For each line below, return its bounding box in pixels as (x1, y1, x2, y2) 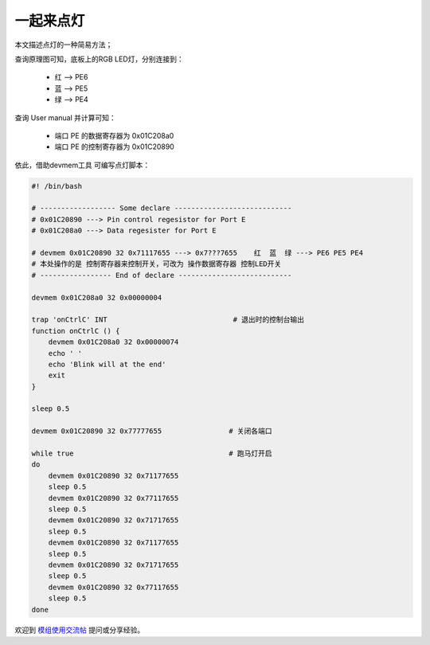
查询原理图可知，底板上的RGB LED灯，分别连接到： (14, 54, 184, 64)
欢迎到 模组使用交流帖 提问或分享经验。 (14, 625, 145, 635)
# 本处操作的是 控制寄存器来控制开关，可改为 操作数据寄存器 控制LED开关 (31, 260, 282, 268)
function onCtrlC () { (31, 326, 120, 335)
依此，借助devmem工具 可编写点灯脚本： (14, 160, 150, 170)
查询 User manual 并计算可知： (14, 112, 116, 123)
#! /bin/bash (31, 182, 83, 190)
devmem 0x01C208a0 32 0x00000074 (48, 338, 179, 346)
